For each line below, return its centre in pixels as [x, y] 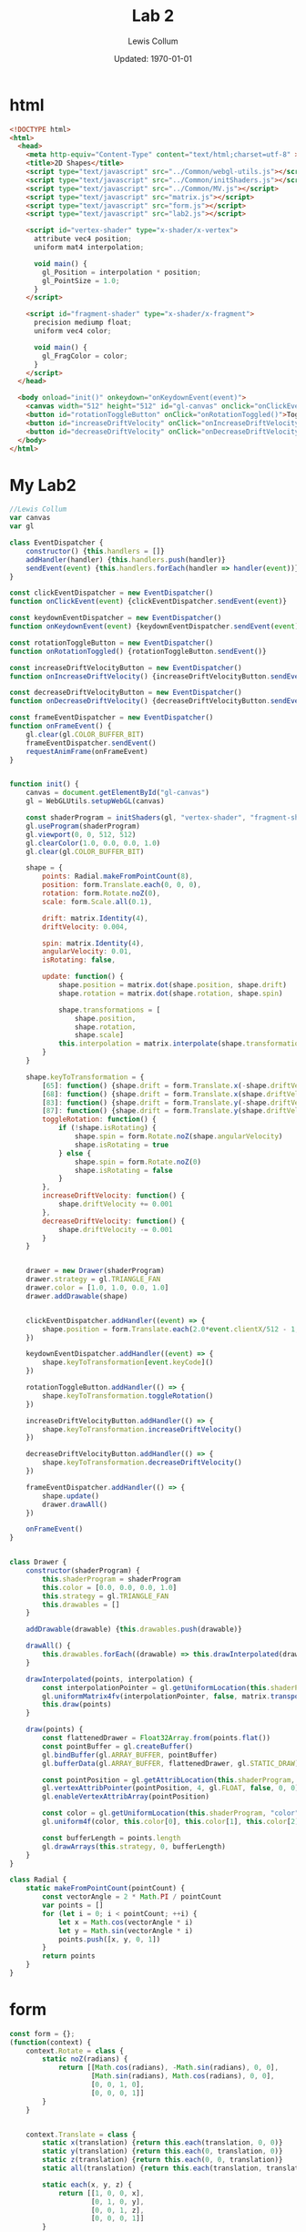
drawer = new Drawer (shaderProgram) [96, 1271]
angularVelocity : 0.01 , [87, 952]
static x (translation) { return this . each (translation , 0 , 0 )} [163, 2143]
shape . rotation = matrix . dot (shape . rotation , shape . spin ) [170, 994]
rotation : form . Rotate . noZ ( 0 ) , [102, 893]
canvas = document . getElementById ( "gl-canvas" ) [117, 793]
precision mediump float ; [82, 323]
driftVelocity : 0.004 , [85, 927]
